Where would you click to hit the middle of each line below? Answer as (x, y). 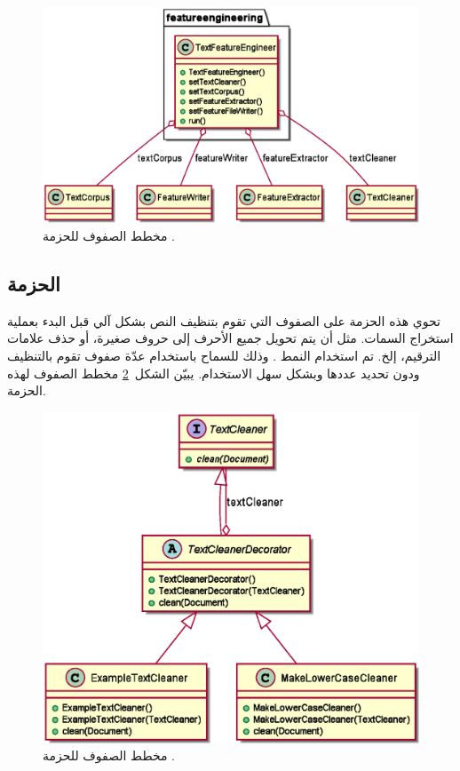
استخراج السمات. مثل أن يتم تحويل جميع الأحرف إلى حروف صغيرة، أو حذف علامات (230, 338)
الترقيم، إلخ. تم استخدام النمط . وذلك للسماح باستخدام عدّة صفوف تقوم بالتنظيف (224, 356)
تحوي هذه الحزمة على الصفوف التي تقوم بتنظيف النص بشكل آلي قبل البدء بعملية (224, 320)
